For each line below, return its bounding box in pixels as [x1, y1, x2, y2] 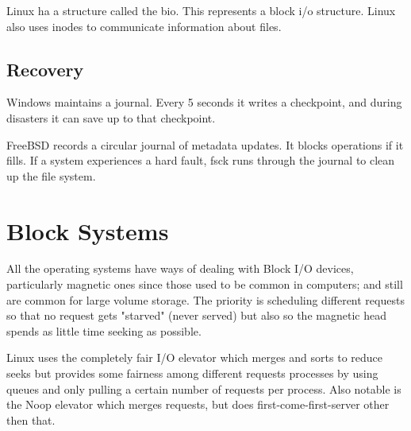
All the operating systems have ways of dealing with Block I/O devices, [6, 260, 354, 277]
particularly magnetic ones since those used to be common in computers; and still [6, 276, 403, 293]
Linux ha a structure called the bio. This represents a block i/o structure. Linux [6, 2, 396, 18]
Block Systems [6, 214, 169, 247]
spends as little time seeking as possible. [6, 322, 202, 339]
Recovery [6, 56, 84, 81]
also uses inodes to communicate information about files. [6, 17, 282, 34]
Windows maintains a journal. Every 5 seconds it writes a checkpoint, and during [6, 94, 402, 111]
